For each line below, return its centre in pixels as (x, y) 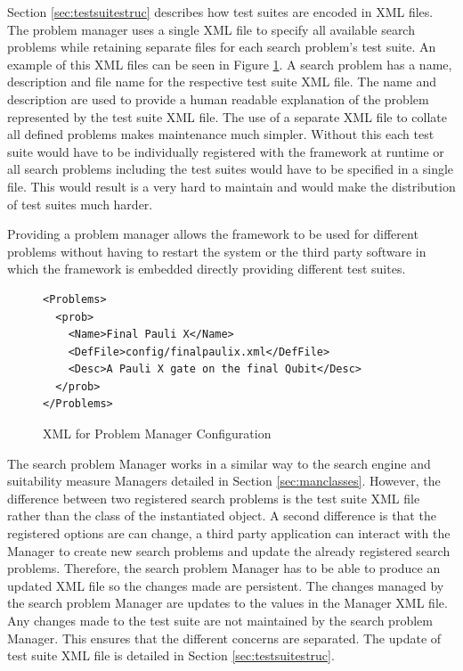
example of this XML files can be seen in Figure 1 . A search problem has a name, (230, 64)
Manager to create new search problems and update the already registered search (229, 550)
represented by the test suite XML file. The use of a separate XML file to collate (227, 116)
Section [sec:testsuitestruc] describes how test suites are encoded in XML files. (220, 12)
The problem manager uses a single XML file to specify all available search (211, 29)
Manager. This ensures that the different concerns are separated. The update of (224, 638)
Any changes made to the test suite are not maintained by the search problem (220, 620)
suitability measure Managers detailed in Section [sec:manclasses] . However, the (224, 481)
